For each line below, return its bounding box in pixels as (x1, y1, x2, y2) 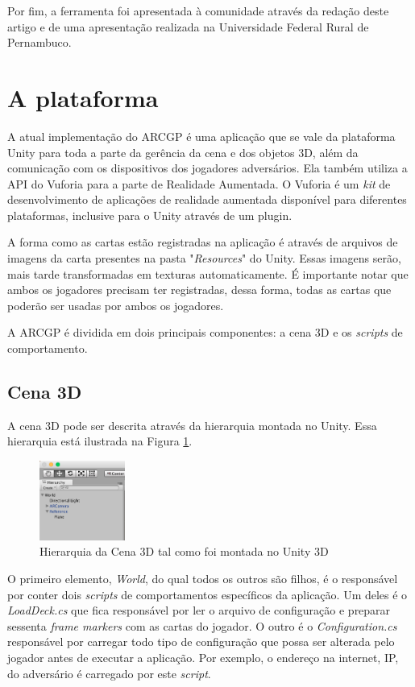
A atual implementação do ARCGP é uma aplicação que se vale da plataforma (7, 127, 396, 144)
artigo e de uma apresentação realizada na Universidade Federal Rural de (7, 18, 369, 35)
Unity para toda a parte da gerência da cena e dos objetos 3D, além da (7, 143, 359, 160)
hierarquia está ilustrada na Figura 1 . (7, 432, 193, 449)
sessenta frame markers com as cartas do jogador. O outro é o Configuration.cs (7, 617, 397, 634)
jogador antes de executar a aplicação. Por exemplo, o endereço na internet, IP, (7, 648, 399, 665)
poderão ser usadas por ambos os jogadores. (7, 296, 224, 313)
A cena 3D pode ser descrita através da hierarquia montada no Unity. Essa (7, 416, 377, 433)
